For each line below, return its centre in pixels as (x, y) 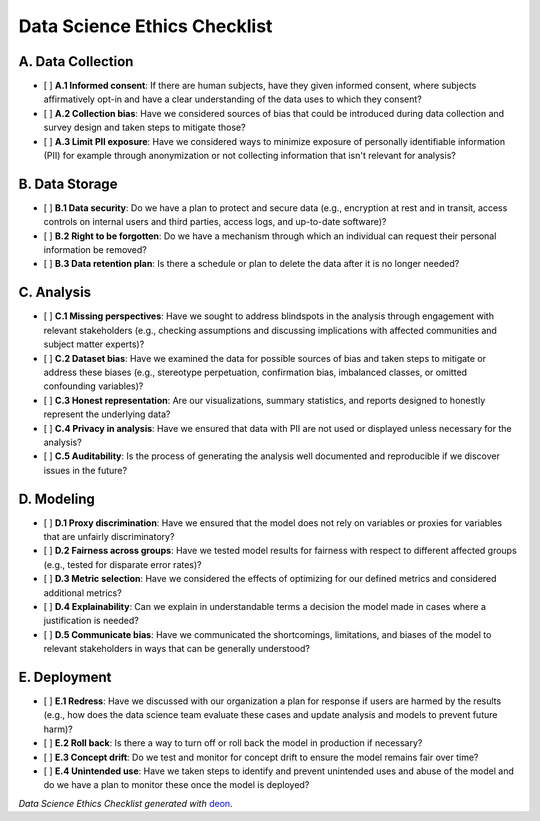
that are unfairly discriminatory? (109, 536)
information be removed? (95, 250)
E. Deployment (65, 676)
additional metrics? (82, 592)
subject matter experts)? (94, 344)
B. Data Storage (68, 183)
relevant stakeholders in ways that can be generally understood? (176, 649)
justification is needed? (91, 621)
